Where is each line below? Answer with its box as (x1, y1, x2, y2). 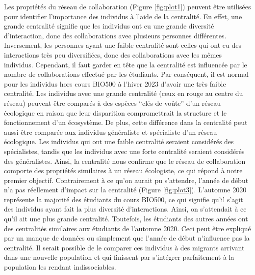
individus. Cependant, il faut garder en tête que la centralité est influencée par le (4, 59, 247, 69)
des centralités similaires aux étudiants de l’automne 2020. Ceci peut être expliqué (4, 223, 251, 233)
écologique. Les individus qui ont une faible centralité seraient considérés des (4, 136, 234, 147)
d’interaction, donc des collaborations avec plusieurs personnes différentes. (4, 30, 227, 40)
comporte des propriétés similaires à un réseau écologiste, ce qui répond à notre (4, 165, 243, 176)
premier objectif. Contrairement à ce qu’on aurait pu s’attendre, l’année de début (4, 175, 249, 185)
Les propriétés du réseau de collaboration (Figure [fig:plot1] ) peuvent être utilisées (4, 1, 251, 11)
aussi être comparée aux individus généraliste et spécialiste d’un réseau (4, 126, 217, 137)
